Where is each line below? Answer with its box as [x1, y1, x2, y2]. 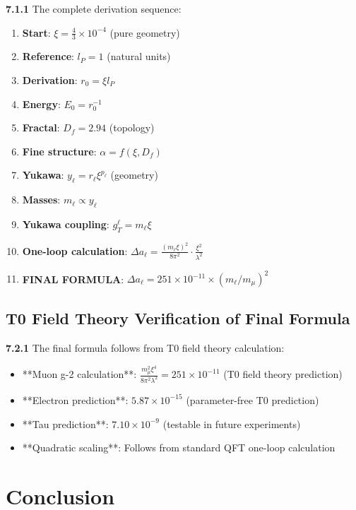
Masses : [22, 192, 61, 207]
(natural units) [107, 49, 171, 64]
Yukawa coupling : [22, 216, 109, 231]
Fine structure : [22, 143, 97, 158]
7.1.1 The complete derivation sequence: [6, 1, 182, 16]
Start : [22, 25, 51, 40]
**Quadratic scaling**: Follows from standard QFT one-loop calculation [22, 440, 336, 455]
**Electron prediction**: [22, 392, 129, 407]
